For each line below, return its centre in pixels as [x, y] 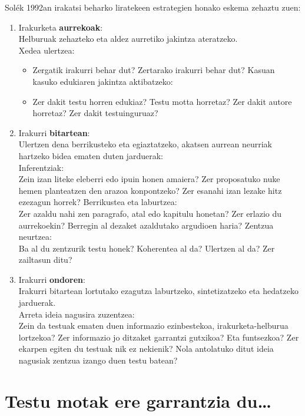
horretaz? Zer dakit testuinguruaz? [95, 113]
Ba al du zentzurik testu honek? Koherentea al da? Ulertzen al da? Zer [147, 248]
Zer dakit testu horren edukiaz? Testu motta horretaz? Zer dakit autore [162, 101]
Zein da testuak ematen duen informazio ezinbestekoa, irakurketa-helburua [153, 326]
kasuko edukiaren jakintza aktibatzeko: [103, 81]
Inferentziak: [41, 167]
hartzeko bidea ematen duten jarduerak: [91, 155]
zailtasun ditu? [45, 260]
